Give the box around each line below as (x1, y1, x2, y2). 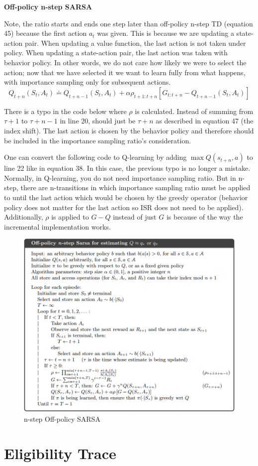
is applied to (51, 212, 89, 222)
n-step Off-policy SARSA (24, 414, 100, 424)
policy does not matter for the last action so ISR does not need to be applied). (4, 202, 244, 212)
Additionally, (4, 212, 43, 222)
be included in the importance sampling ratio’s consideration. (4, 135, 191, 145)
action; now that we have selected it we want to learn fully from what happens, (4, 67, 246, 77)
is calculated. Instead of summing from (135, 106, 254, 116)
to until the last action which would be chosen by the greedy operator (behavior (4, 192, 248, 202)
